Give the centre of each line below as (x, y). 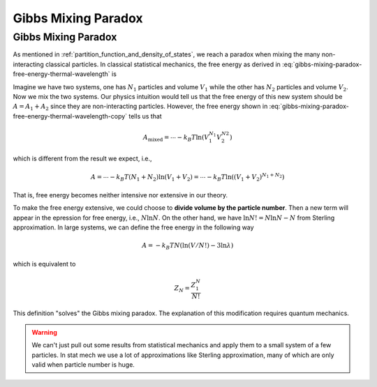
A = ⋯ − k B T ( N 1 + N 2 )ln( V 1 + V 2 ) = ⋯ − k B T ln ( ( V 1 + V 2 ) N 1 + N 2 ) (188, 177)
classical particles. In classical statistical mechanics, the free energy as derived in (163, 64)
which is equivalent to (44, 264)
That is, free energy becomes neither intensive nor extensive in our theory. (120, 195)
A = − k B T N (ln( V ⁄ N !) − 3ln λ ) (188, 246)
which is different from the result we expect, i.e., (83, 159)
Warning (44, 332)
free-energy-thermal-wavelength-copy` (70, 116)
